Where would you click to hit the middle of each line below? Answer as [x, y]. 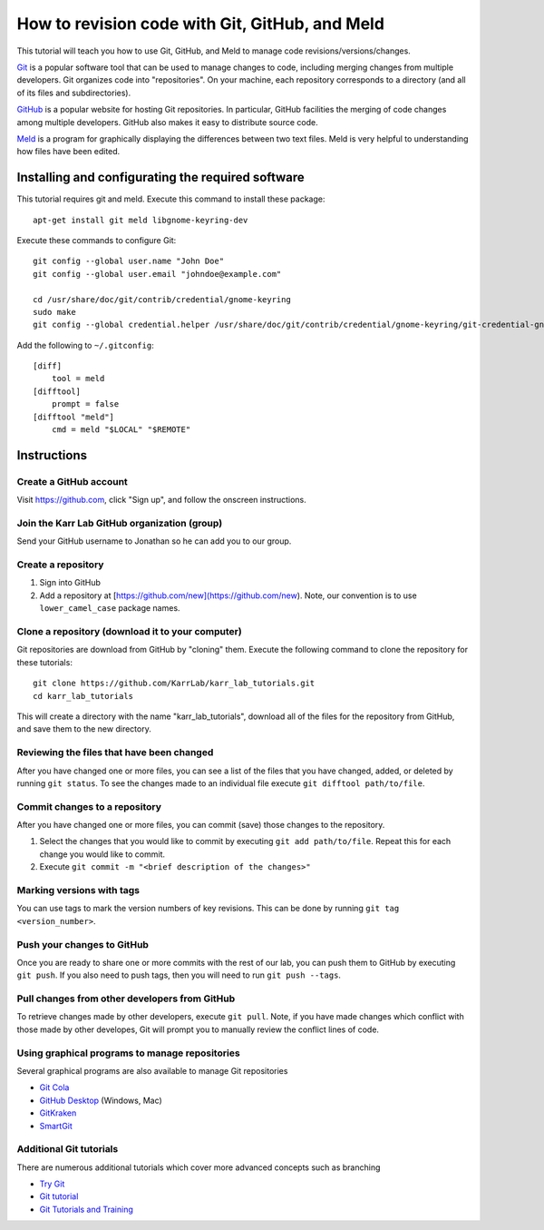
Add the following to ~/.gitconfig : [85, 345]
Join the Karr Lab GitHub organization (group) [120, 523]
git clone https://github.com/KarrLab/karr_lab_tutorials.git [174, 684]
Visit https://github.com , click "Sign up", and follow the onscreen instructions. [162, 500]
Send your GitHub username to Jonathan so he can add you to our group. [154, 541]
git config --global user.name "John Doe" [129, 261]
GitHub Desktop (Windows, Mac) [101, 1100]
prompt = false [85, 404]
